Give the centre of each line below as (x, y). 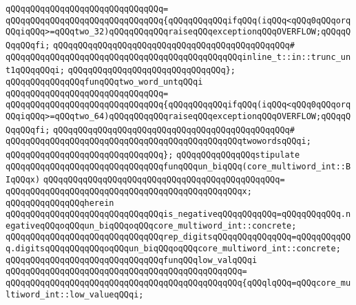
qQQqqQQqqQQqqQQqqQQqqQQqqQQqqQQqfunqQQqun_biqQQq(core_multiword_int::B (178, 166)
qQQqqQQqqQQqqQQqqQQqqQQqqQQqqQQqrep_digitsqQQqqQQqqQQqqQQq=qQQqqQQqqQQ (178, 237)
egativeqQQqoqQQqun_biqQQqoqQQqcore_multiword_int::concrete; (151, 225)
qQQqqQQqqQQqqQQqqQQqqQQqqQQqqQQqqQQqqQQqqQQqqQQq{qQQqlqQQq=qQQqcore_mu (178, 283)
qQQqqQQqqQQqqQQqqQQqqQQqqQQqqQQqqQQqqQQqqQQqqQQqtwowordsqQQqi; (158, 141)
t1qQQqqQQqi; (35, 71)
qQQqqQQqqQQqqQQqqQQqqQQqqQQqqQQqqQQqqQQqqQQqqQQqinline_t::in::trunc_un (178, 57)
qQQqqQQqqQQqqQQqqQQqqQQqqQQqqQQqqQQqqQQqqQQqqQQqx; (129, 191)
